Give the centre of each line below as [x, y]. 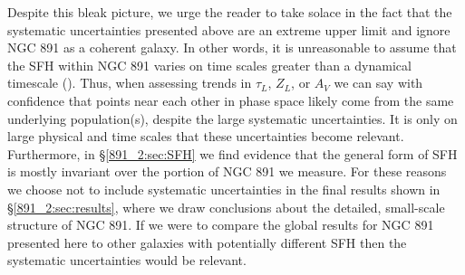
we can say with [378, 83]
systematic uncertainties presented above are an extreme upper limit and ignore [229, 29]
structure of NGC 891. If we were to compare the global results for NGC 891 [221, 225]
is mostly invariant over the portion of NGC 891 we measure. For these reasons [227, 171]
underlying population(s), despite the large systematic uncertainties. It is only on [232, 118]
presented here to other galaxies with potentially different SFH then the [207, 242]
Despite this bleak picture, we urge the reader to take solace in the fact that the [230, 12]
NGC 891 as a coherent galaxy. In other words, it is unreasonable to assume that [232, 47]
